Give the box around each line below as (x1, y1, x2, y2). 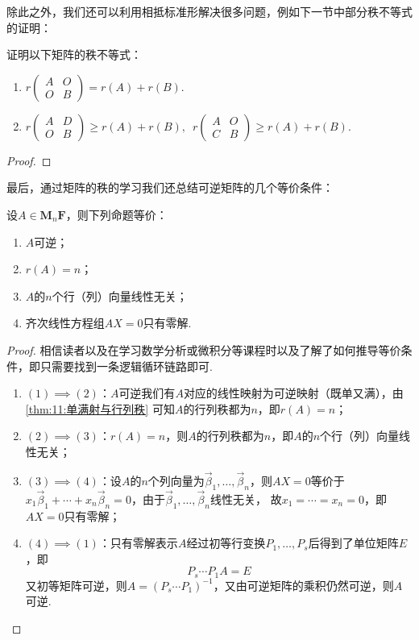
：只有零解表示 (98, 534, 178, 551)
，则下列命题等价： (65, 206, 168, 222)
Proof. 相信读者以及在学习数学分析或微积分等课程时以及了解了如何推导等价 (6, 341, 401, 358)
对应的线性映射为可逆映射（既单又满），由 (183, 384, 404, 401)
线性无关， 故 (210, 490, 282, 507)
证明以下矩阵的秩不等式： (6, 46, 142, 63)
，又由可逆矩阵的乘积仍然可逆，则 (213, 576, 394, 593)
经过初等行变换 (186, 534, 266, 551)
